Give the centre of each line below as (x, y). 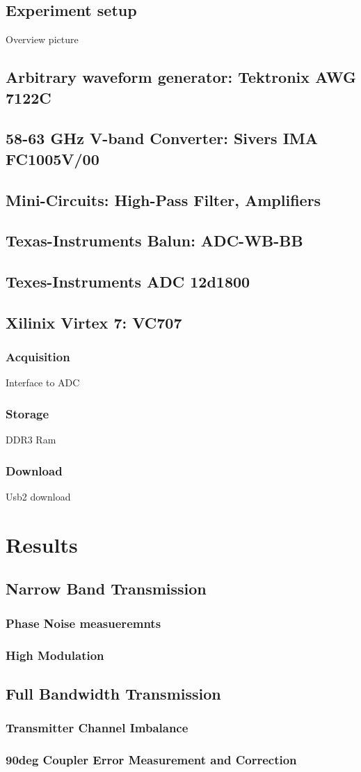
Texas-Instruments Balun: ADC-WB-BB (154, 241)
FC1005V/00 (53, 158)
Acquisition (38, 357)
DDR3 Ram (31, 440)
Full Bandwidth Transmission (113, 693)
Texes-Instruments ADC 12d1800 (128, 282)
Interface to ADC (43, 383)
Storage (27, 413)
